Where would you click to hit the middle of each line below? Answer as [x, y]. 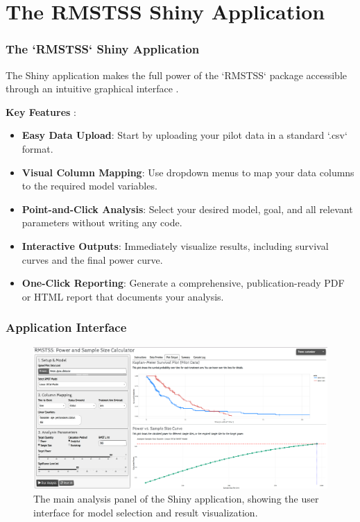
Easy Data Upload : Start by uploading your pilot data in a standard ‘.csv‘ [185, 135]
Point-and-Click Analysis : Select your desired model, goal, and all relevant [187, 209]
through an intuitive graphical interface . [92, 89]
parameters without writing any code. [102, 222]
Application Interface [66, 327]
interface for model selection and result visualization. [146, 512]
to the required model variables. [89, 186]
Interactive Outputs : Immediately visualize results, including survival [175, 245]
